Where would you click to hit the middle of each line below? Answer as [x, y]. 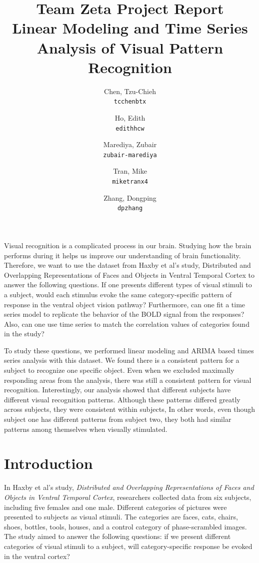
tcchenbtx [130, 102]
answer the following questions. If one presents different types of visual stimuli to [128, 285]
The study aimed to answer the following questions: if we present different [117, 536]
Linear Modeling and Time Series [130, 28]
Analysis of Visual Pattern [130, 47]
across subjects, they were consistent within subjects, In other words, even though [130, 409]
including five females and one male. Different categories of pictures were [115, 507]
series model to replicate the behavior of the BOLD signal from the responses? [124, 314]
